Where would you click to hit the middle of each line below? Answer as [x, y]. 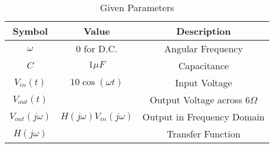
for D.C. [101, 48]
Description [204, 31]
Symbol [30, 31]
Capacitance [204, 65]
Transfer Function [204, 134]
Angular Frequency [204, 48]
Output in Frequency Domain [204, 117]
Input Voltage [204, 83]
